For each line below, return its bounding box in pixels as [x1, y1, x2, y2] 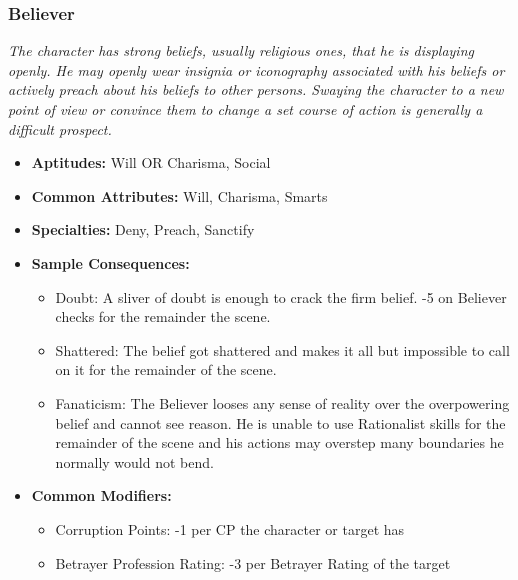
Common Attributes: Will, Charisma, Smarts [31, 185, 328, 206]
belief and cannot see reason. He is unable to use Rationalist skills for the [55, 412, 506, 433]
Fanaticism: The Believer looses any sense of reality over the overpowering [55, 392, 510, 413]
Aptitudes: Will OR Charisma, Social [31, 152, 271, 173]
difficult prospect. [8, 118, 112, 139]
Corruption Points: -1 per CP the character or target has [55, 518, 405, 539]
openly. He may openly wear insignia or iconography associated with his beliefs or [8, 59, 505, 80]
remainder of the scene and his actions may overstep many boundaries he [55, 432, 504, 453]
